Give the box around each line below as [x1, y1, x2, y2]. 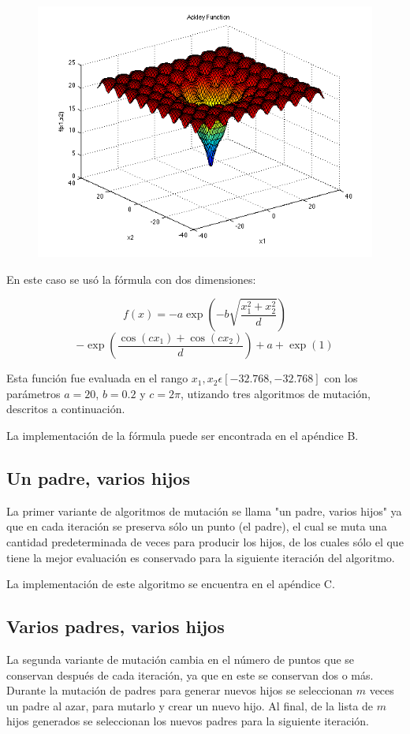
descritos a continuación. [6, 401, 125, 417]
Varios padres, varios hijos [6, 614, 225, 639]
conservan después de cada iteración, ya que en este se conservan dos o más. [6, 666, 374, 683]
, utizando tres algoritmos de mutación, [180, 385, 371, 401]
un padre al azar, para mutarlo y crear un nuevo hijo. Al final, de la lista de [6, 697, 374, 714]
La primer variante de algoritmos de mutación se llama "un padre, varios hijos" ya [6, 502, 402, 519]
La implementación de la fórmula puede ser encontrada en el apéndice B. [6, 427, 359, 443]
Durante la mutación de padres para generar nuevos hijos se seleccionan [6, 682, 353, 699]
